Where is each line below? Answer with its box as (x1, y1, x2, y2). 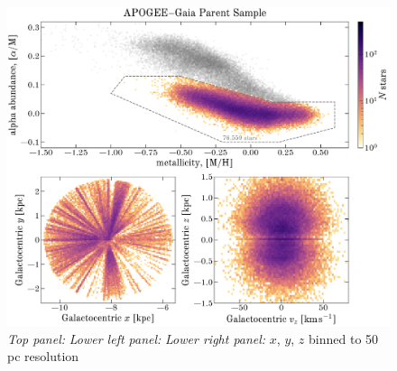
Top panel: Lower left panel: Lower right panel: (7, 329, 266, 348)
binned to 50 (309, 329, 379, 348)
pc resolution (7, 347, 79, 366)
